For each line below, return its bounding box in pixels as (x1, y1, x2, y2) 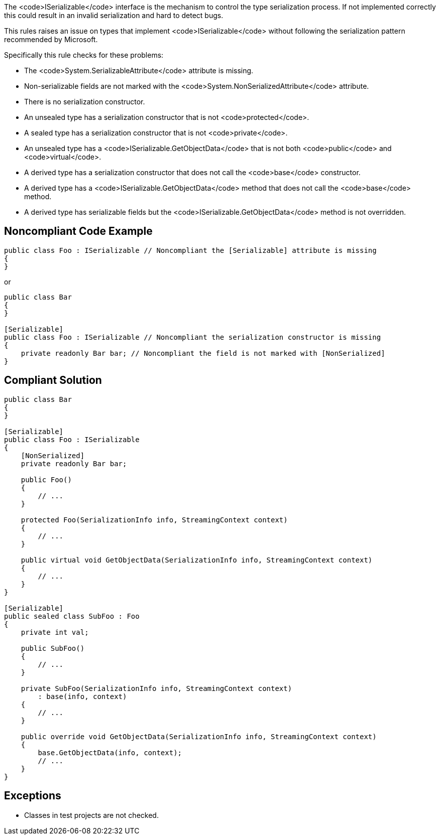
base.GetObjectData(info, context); (38, 748, 182, 757)
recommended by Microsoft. (4, 35, 98, 44)
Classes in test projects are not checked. (24, 810, 159, 819)
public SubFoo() (21, 644, 85, 652)
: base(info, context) (38, 692, 127, 701)
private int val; (21, 628, 89, 636)
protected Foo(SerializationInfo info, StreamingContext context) (21, 515, 288, 524)
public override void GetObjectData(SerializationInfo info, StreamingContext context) (21, 732, 377, 741)
